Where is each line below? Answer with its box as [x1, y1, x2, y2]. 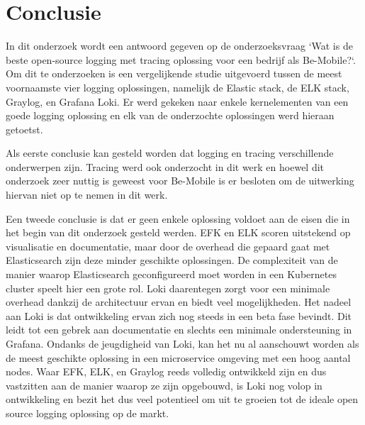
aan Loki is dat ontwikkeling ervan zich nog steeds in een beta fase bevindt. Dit [6, 308, 352, 323]
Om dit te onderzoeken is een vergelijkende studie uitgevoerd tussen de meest [6, 66, 342, 81]
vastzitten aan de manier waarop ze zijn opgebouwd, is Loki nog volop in [6, 377, 322, 392]
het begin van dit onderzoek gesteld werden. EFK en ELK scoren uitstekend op [6, 225, 351, 240]
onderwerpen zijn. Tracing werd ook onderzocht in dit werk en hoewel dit [6, 159, 325, 174]
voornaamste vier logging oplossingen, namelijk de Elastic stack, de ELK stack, [6, 79, 349, 94]
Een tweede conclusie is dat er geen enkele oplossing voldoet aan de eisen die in [6, 211, 350, 226]
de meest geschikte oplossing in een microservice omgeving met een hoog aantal [6, 350, 351, 365]
